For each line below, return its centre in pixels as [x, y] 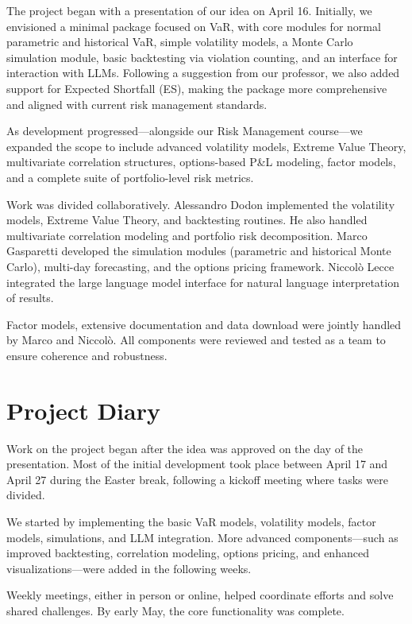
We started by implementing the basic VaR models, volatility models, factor [191, 521]
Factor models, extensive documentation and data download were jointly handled [204, 324]
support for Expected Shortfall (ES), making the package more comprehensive [197, 88]
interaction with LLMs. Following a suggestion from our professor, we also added [203, 73]
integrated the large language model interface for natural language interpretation [203, 282]
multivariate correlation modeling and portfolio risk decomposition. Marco [187, 235]
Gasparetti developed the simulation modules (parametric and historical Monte [199, 251]
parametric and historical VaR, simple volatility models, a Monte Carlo [180, 42]
